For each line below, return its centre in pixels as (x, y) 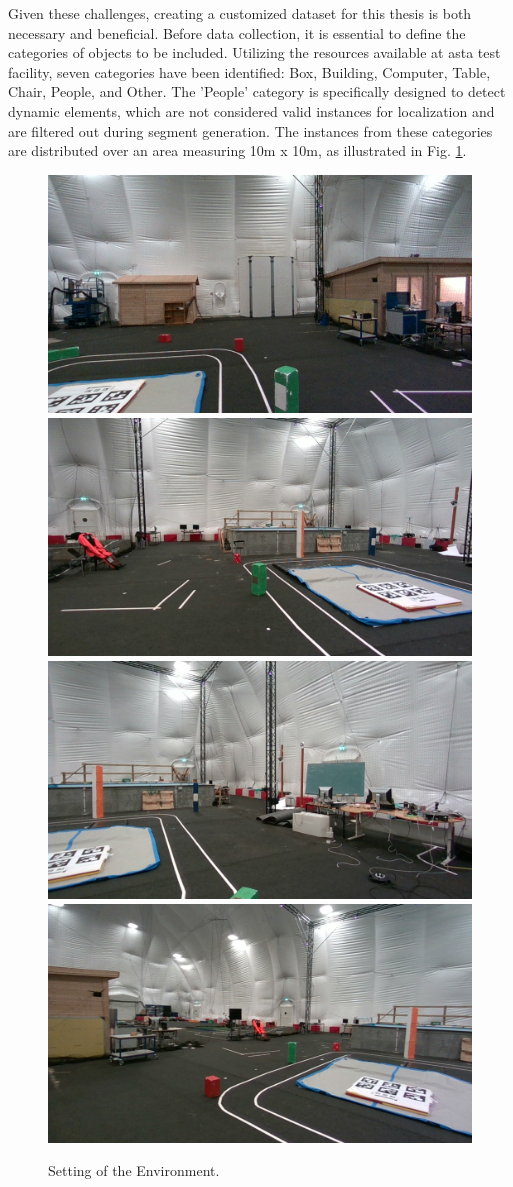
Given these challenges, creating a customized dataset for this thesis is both (240, 13)
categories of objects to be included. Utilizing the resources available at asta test (254, 52)
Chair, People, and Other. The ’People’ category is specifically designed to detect (257, 91)
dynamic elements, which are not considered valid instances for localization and (251, 110)
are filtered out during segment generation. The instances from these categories (250, 130)
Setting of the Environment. (134, 1170)
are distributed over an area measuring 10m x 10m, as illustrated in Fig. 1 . (237, 150)
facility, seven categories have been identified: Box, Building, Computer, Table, (249, 71)
